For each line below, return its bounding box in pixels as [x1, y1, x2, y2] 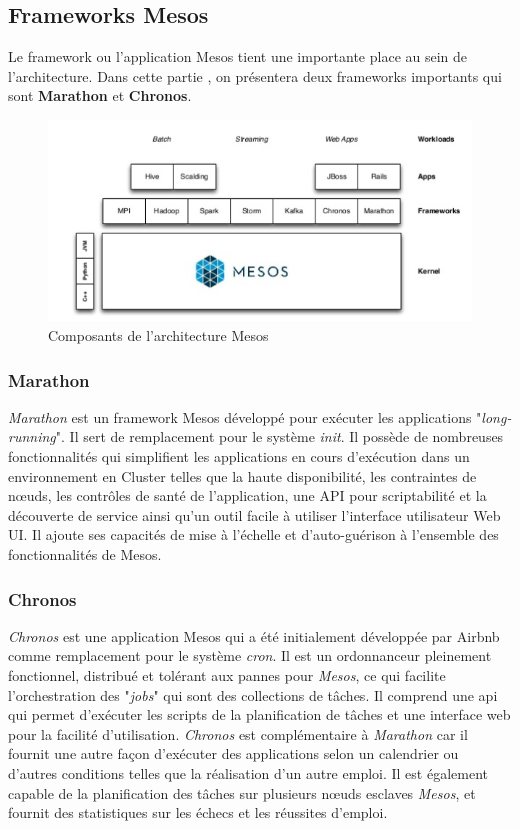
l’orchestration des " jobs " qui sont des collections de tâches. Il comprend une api [8, 684, 498, 705]
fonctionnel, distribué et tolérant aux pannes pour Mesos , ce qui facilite [8, 665, 446, 686]
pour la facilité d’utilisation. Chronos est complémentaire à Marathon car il [8, 723, 468, 744]
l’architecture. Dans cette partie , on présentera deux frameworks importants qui [8, 65, 502, 86]
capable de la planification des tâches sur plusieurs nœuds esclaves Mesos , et [8, 782, 476, 803]
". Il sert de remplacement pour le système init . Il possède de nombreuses [55, 426, 504, 447]
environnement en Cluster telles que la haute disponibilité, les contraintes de [8, 465, 477, 486]
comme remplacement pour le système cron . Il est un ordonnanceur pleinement [8, 645, 492, 666]
